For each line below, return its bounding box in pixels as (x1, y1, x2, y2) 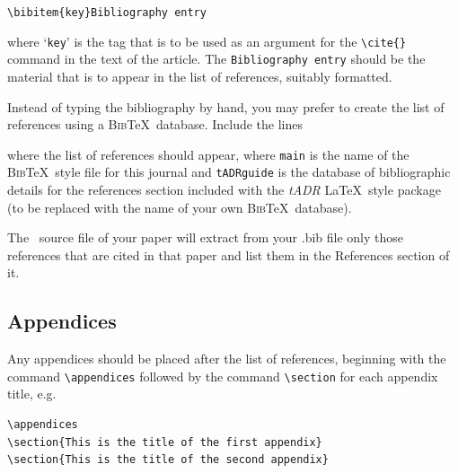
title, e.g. (7, 384, 57, 403)
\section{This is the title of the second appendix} (7, 453, 329, 467)
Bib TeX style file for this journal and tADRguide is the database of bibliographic (7, 162, 451, 181)
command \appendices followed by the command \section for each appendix (7, 366, 438, 385)
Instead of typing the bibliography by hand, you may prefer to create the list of (7, 97, 445, 116)
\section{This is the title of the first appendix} (7, 435, 322, 449)
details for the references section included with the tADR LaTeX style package (7, 180, 441, 199)
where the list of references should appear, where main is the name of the (7, 145, 410, 163)
